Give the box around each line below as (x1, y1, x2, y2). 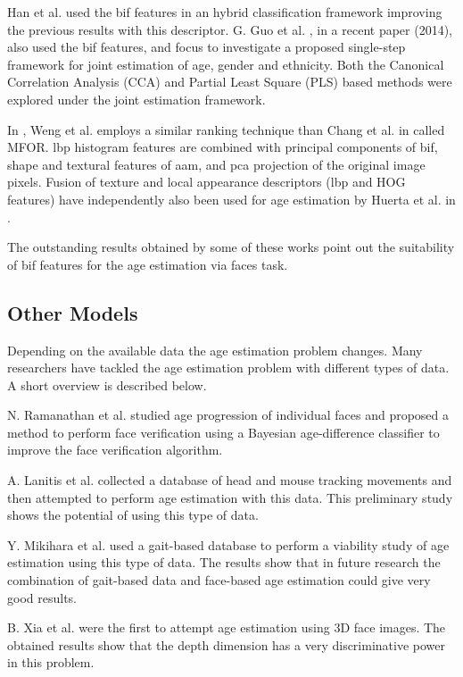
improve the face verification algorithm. (7, 440, 223, 459)
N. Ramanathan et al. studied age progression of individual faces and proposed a (7, 405, 450, 424)
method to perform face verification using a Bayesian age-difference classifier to (7, 422, 440, 441)
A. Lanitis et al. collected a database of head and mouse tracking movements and (7, 471, 452, 489)
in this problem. (7, 653, 95, 672)
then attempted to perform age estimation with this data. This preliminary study (7, 488, 453, 506)
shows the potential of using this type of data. (7, 506, 259, 524)
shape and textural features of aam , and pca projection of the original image (7, 155, 426, 173)
